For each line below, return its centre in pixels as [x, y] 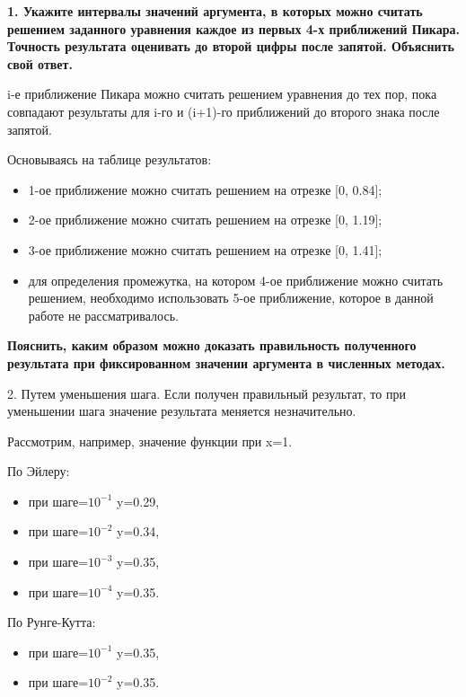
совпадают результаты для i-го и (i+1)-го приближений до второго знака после [224, 111]
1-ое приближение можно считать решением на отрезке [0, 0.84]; [205, 189]
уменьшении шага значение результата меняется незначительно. [182, 411]
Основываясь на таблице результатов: [110, 159]
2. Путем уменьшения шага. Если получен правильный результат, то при [207, 393]
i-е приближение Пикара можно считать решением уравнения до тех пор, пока [222, 94]
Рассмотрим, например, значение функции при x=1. [150, 441]
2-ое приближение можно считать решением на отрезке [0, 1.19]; [205, 220]
